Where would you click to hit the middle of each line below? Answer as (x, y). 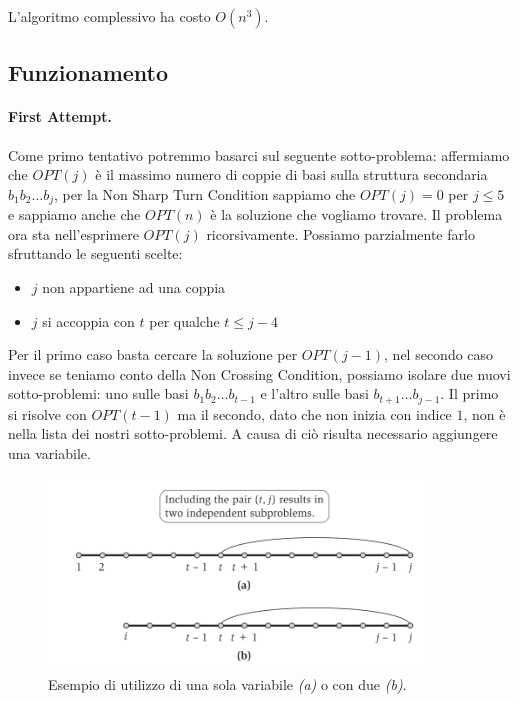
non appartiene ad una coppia (134, 287)
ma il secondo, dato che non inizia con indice (314, 413)
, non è (484, 413)
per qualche (184, 320)
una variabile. (49, 453)
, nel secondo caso (439, 354)
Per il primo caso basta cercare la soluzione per (153, 354)
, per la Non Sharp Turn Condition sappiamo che (204, 193)
